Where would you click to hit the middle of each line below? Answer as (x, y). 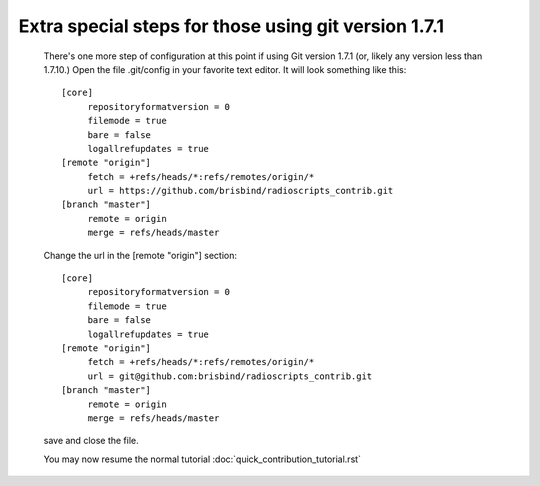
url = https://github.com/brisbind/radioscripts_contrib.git (240, 191)
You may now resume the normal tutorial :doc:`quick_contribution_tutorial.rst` (202, 459)
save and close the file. (91, 441)
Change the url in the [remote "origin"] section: (140, 255)
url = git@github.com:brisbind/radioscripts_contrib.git (230, 376)
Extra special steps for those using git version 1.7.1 (231, 26)
